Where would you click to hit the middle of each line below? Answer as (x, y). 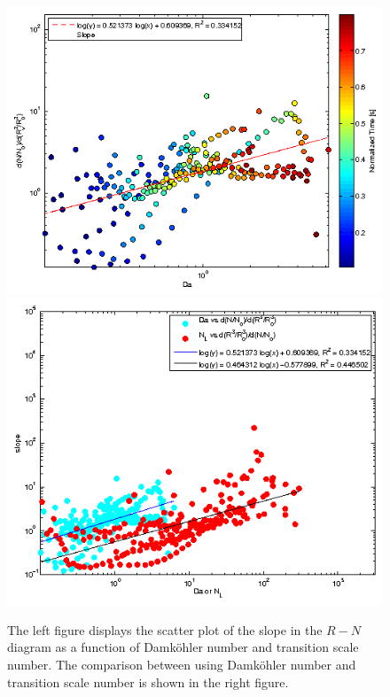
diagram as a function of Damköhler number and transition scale (183, 647)
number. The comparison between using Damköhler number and (182, 664)
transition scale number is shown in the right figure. (148, 682)
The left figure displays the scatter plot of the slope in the (165, 629)
